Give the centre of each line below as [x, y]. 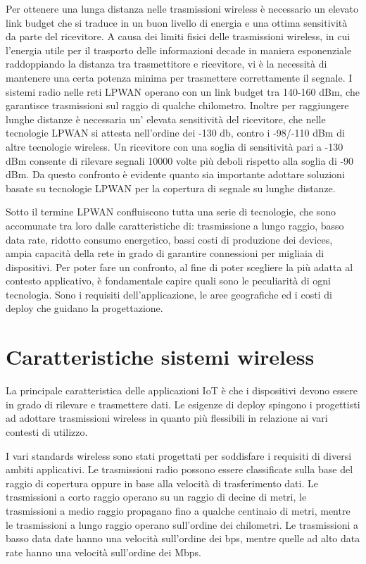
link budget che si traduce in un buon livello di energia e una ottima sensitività [177, 22]
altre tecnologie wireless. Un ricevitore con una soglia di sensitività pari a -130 [175, 146]
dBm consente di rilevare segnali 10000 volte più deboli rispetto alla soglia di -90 [180, 160]
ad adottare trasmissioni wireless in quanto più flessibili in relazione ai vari [167, 418]
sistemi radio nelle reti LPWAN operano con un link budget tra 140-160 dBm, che [183, 91]
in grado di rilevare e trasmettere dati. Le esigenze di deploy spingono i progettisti [183, 404]
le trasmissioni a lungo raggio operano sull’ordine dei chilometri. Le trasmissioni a [182, 524]
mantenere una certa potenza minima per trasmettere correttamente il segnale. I [179, 77]
